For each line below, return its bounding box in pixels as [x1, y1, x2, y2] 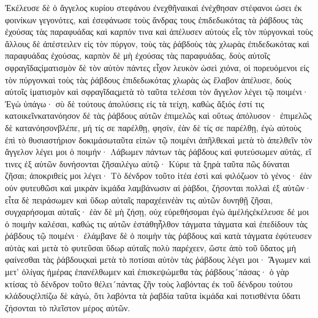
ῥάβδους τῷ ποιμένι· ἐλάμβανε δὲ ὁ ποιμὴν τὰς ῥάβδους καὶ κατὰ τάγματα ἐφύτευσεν [5, 229, 312, 242]
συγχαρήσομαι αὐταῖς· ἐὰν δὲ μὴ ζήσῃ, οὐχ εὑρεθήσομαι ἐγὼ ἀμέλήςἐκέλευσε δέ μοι [5, 205, 309, 218]
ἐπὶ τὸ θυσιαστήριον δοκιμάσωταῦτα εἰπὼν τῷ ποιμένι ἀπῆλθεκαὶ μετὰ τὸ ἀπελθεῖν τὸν [5, 133, 312, 146]
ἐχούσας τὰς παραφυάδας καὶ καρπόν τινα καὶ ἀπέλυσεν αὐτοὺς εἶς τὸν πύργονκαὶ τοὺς [5, 25, 313, 38]
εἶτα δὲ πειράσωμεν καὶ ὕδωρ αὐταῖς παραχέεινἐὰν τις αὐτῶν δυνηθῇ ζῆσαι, [5, 193, 273, 206]
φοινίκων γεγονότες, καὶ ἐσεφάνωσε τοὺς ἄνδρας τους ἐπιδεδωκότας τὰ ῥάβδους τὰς [5, 13, 303, 26]
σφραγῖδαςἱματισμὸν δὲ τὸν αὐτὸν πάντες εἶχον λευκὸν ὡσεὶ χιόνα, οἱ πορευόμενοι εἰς [5, 61, 309, 74]
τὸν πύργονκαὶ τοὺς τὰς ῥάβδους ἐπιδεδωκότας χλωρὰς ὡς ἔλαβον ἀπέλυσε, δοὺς [5, 73, 292, 86]
